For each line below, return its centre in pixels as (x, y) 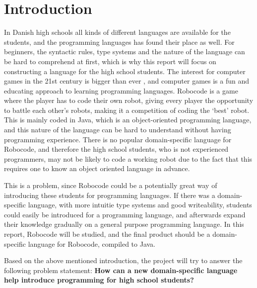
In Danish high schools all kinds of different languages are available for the (117, 32)
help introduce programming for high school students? (99, 280)
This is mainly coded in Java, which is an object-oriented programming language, (128, 120)
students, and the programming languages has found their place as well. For (119, 42)
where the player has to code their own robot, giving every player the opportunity (129, 100)
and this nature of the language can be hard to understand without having (118, 130)
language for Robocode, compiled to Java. (92, 243)
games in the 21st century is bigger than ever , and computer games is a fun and (127, 81)
